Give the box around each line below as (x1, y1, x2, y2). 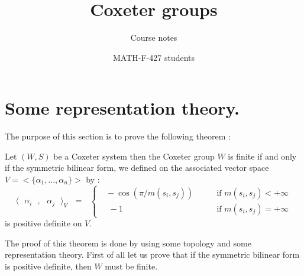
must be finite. (105, 259, 158, 272)
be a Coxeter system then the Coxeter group (53, 150, 215, 162)
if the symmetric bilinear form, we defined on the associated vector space (5, 161, 269, 174)
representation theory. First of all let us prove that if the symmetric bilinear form (5, 248, 300, 261)
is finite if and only (228, 150, 297, 162)
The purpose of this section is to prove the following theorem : (5, 130, 231, 142)
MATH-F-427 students (112, 51, 195, 63)
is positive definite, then (5, 259, 92, 272)
